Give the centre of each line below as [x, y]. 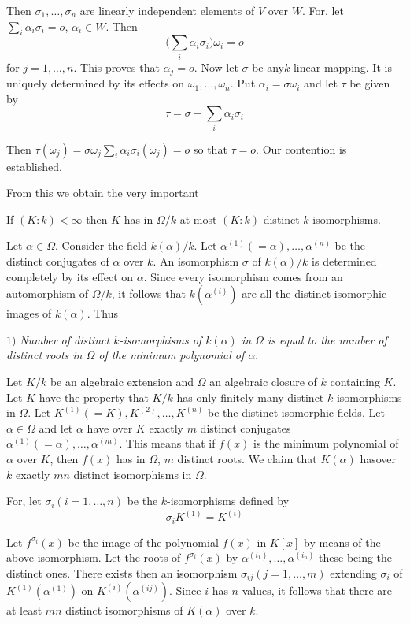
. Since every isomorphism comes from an [243, 276]
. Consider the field [101, 245]
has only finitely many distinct [250, 397]
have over [110, 427]
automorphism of [47, 293]
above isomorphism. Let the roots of [94, 557]
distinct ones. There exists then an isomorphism [122, 572]
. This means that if [167, 443]
